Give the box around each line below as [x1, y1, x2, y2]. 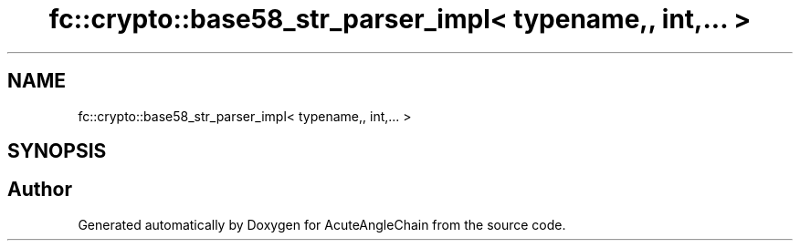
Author [7, 178, 72, 201]
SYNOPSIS [7, 139, 107, 163]
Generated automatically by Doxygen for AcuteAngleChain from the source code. [78, 216, 566, 232]
